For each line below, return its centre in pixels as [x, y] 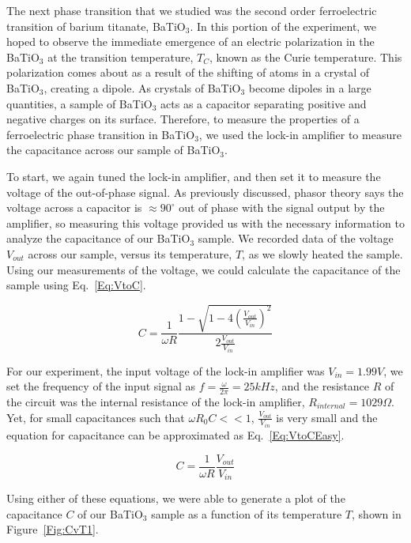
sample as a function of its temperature [247, 513]
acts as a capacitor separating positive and [264, 103]
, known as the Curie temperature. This [305, 57]
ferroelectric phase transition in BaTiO [101, 134]
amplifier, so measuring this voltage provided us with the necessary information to [205, 222]
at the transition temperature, [121, 57]
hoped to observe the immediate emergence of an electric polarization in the [190, 41]
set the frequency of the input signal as [101, 386]
